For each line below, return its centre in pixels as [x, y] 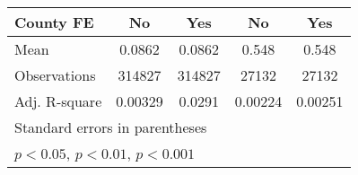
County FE [54, 22]
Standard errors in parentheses [111, 127]
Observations [55, 75]
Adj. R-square [58, 101]
